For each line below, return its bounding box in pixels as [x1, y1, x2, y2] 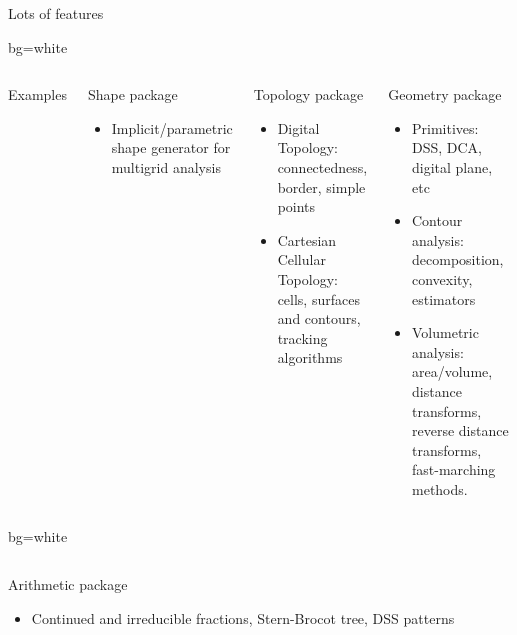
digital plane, [412, 156, 493, 177]
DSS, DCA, [412, 137, 483, 158]
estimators [412, 288, 476, 309]
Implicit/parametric [111, 117, 233, 138]
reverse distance [412, 420, 509, 441]
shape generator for [111, 137, 231, 158]
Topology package [253, 84, 364, 105]
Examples [8, 84, 67, 105]
